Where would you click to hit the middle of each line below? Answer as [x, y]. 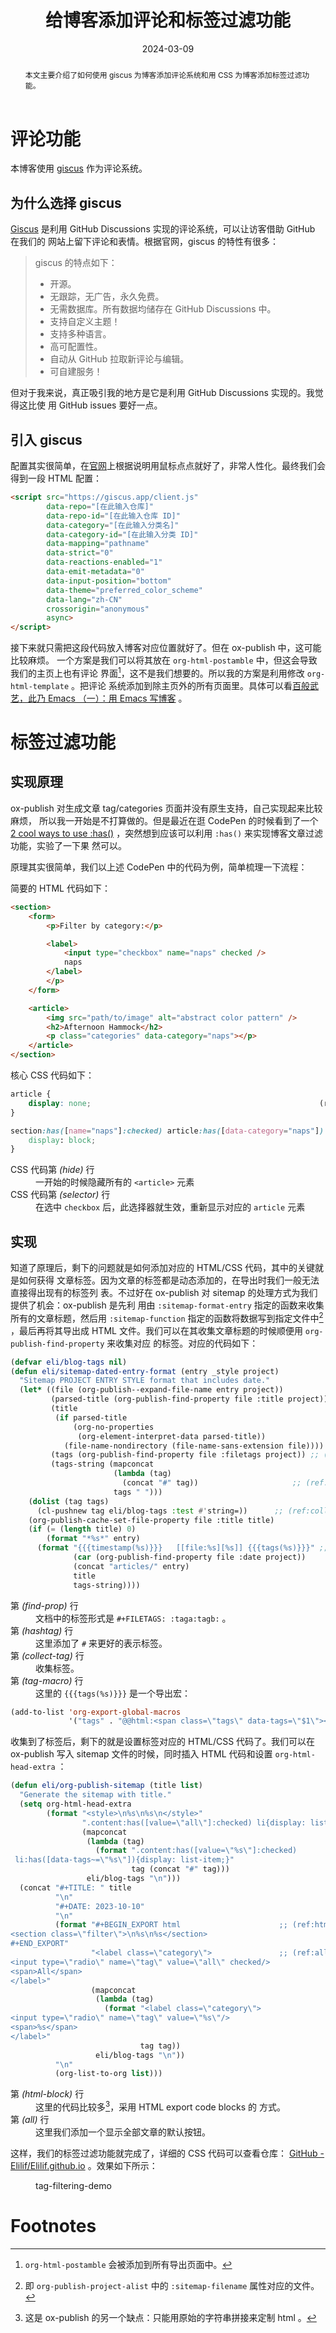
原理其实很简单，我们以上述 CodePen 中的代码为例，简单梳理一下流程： [159, 867]
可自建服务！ [76, 372]
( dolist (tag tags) [69, 1501]
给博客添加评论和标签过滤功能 [167, 20]
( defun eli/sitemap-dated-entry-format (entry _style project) [145, 1371]
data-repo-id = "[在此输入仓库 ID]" [113, 516]
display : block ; [62, 1140]
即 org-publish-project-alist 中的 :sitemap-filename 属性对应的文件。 [172, 2285]
